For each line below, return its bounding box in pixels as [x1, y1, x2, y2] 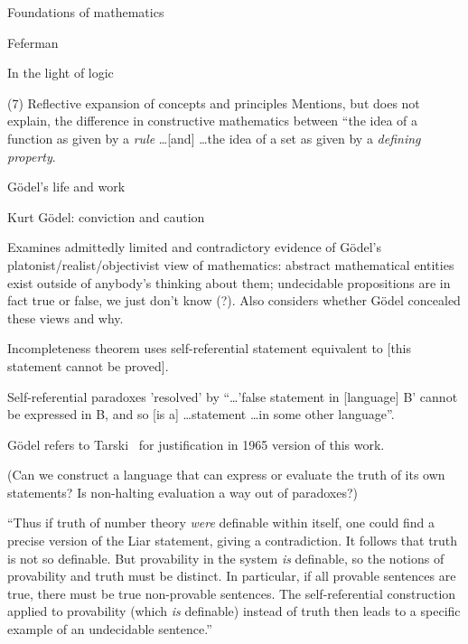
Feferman [7, 33, 59, 51]
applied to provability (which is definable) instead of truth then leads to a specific [7, 602, 461, 621]
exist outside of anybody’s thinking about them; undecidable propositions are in [7, 273, 451, 292]
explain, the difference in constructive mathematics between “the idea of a [7, 111, 418, 130]
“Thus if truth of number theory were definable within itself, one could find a [7, 513, 435, 532]
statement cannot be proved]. [7, 356, 169, 375]
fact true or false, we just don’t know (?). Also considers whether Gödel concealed [7, 291, 461, 310]
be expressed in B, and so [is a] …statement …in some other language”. [7, 405, 395, 424]
